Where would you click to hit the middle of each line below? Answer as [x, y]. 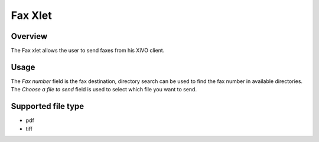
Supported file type [48, 106]
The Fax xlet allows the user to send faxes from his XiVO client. [88, 51]
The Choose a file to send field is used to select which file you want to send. [104, 90]
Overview [29, 36]
